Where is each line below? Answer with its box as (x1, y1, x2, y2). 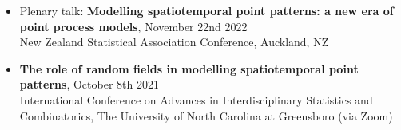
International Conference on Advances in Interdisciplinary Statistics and (19, 91, 373, 108)
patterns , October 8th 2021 (19, 76, 159, 93)
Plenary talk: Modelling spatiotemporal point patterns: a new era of (19, 2, 394, 18)
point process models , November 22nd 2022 (19, 18, 248, 34)
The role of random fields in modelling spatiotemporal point (19, 60, 359, 77)
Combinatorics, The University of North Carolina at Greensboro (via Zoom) (19, 107, 393, 124)
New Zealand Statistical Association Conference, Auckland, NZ (19, 33, 329, 50)
